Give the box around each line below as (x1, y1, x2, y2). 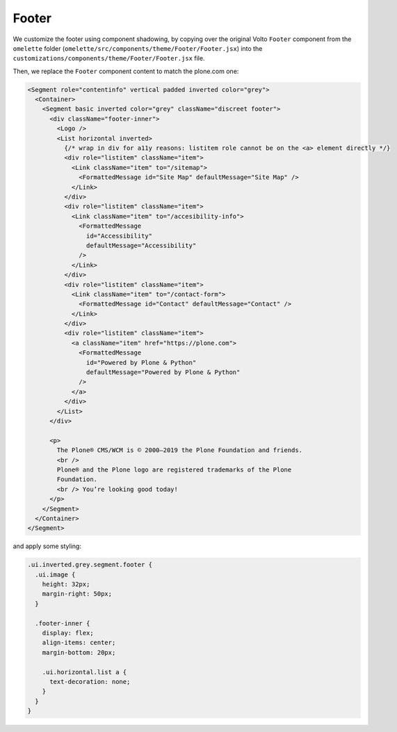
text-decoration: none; (49, 678, 131, 685)
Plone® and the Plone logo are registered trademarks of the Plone (56, 465, 292, 474)
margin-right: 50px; (42, 590, 113, 598)
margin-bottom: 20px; (42, 648, 116, 656)
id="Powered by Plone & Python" (86, 359, 197, 366)
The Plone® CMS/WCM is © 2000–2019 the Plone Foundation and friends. (56, 446, 302, 454)
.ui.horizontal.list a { (42, 668, 127, 676)
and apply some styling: (13, 542, 81, 550)
